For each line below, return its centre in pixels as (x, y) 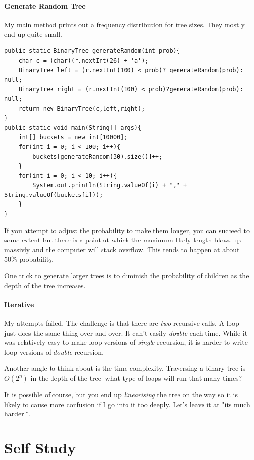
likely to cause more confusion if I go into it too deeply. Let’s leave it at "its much (127, 404)
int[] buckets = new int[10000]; (73, 137)
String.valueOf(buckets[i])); (54, 195)
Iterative (19, 304)
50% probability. (29, 259)
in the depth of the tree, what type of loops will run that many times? (136, 378)
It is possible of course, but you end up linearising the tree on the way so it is (121, 394)
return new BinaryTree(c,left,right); (82, 109)
